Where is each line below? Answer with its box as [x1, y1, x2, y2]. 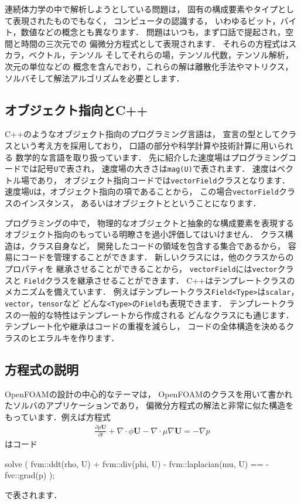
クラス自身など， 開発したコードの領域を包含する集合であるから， [29, 239, 286, 251]
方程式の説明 [5, 360, 78, 378]
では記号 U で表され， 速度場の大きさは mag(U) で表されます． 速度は [20, 162, 277, 175]
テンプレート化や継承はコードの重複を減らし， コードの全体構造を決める [5, 320, 286, 332]
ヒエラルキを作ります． [29, 331, 119, 343]
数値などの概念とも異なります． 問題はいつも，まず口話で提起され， [20, 26, 286, 38]
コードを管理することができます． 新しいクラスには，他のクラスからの [20, 251, 294, 263]
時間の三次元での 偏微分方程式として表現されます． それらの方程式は [20, 37, 289, 49]
